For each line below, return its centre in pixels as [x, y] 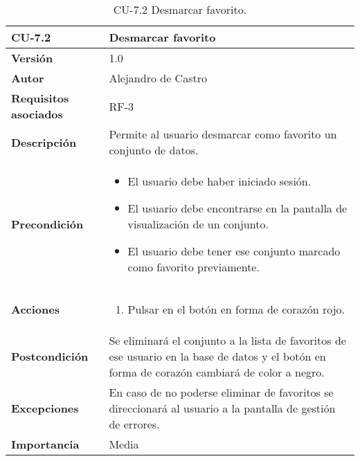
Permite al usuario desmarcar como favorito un [223, 134]
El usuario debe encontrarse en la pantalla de [237, 208]
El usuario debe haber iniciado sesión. [219, 181]
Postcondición [50, 356]
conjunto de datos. [154, 150]
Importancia [45, 444]
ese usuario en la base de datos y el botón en [217, 356]
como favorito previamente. [193, 267]
